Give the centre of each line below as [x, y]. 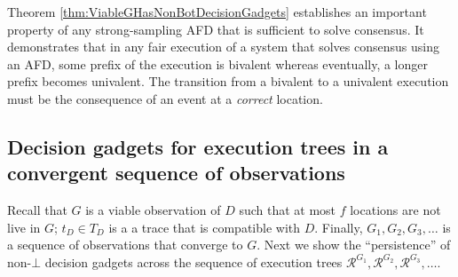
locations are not [395, 210]
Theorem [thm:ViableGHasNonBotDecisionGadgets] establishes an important [217, 12]
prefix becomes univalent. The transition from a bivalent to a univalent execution [228, 81]
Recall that [37, 210]
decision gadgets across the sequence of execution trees [193, 261]
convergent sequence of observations [176, 173]
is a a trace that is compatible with [205, 227]
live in [24, 227]
